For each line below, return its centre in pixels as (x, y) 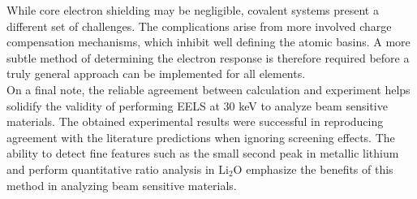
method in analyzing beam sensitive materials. (122, 185)
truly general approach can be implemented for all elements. (156, 74)
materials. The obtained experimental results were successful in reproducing (195, 121)
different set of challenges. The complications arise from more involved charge (199, 26)
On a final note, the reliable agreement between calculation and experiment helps (208, 89)
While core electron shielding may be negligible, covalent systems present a (193, 10)
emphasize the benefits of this (320, 169)
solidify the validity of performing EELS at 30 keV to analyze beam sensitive (197, 105)
